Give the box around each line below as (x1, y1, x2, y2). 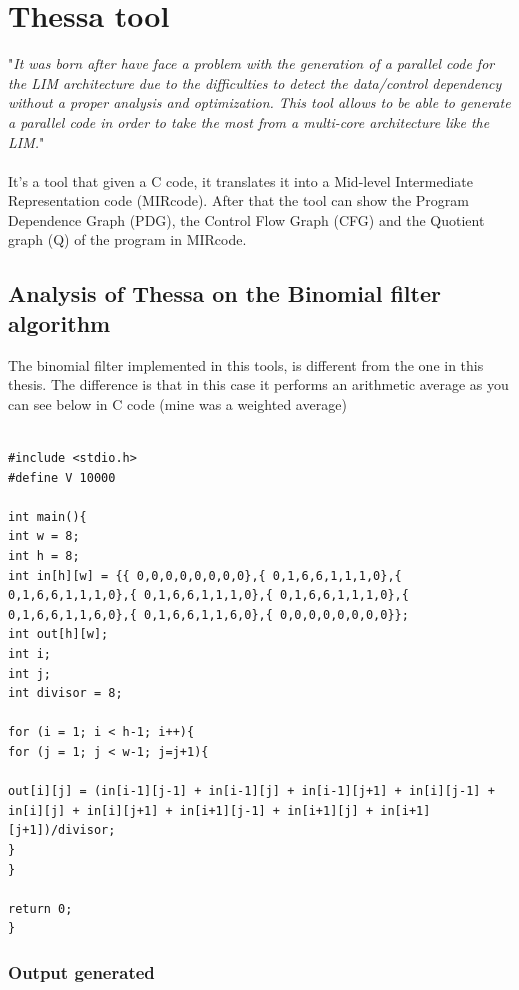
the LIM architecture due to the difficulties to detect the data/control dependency (8, 72, 502, 93)
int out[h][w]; (8, 627, 109, 642)
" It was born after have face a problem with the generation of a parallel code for (8, 53, 495, 74)
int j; (8, 666, 51, 681)
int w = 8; (8, 529, 80, 544)
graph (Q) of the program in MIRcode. (8, 229, 247, 250)
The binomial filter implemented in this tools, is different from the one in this (8, 354, 484, 375)
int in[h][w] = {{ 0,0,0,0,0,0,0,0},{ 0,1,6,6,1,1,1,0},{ (8, 568, 402, 583)
